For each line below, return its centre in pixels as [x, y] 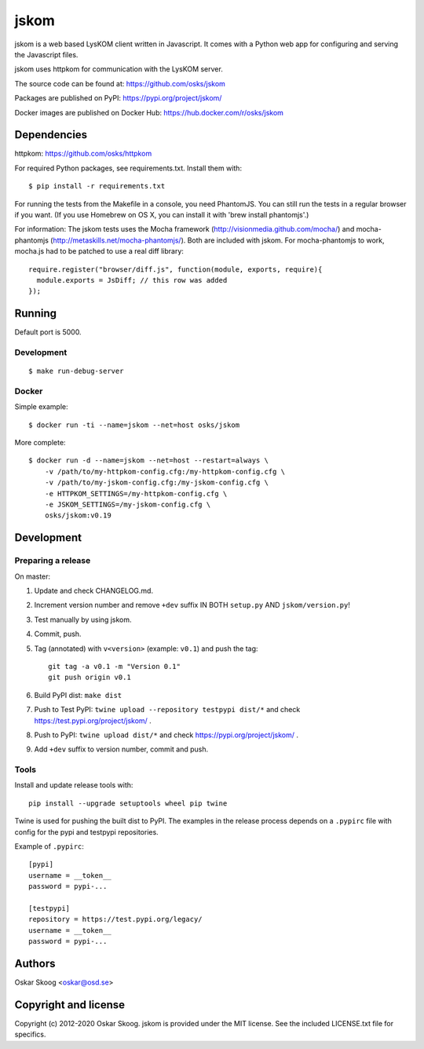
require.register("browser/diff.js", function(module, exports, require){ [175, 269]
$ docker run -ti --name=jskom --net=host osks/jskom [134, 425]
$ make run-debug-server [76, 371]
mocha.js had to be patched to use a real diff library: [99, 251]
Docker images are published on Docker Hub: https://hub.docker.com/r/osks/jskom [149, 112]
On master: [33, 576]
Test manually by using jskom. [83, 620]
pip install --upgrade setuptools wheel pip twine [128, 803]
